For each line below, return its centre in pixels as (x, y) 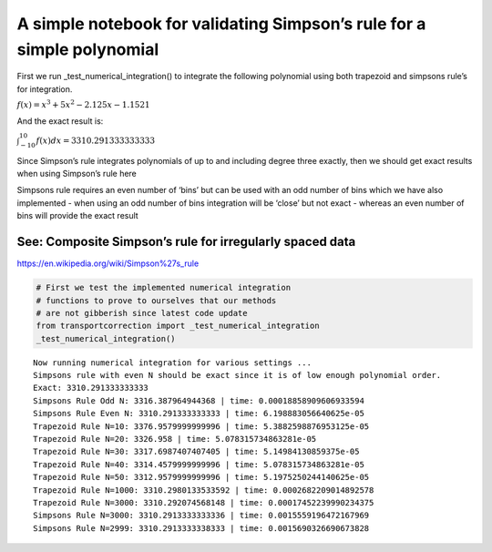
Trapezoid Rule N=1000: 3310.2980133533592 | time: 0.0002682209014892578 (204, 490)
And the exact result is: (60, 121)
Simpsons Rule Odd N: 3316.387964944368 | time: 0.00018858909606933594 (199, 400)
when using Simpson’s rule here (77, 174)
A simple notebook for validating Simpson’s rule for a (221, 24)
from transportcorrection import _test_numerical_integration (178, 326)
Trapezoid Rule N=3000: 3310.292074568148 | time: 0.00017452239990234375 (204, 502)
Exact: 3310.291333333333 (91, 388)
